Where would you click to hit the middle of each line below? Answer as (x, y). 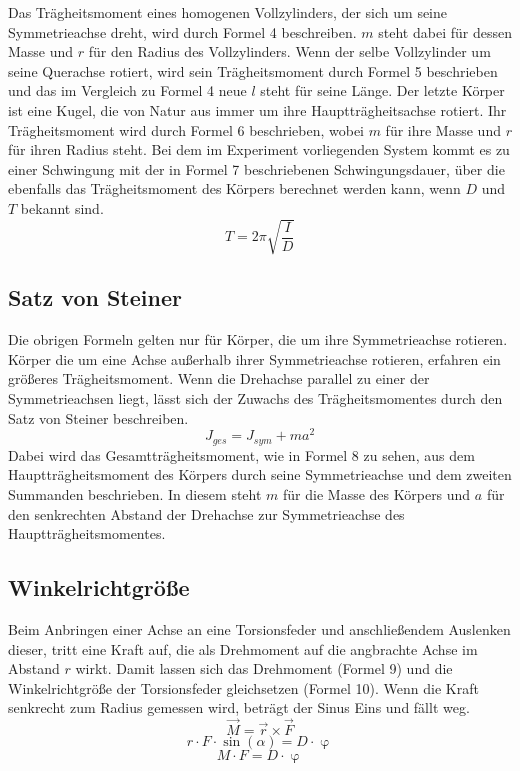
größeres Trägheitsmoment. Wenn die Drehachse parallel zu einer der (219, 378)
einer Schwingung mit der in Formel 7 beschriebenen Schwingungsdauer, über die (256, 168)
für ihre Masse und (443, 129)
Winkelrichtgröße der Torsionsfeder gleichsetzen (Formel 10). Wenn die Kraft (243, 687)
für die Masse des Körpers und (377, 493)
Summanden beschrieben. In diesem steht (135, 493)
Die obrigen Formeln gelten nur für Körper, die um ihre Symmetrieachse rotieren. (258, 339)
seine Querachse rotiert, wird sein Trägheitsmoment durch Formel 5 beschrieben (253, 70)
